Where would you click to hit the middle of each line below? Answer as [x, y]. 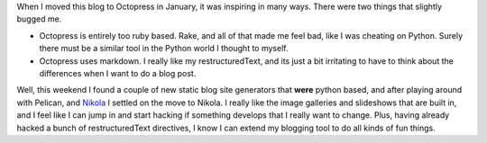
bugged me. [39, 19]
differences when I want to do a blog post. [118, 73]
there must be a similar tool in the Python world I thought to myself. [164, 49]
